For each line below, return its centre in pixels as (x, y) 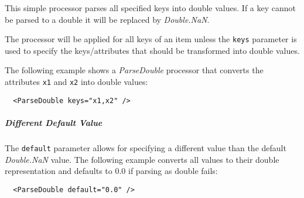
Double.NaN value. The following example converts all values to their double (142, 159)
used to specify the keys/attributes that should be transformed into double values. (152, 50)
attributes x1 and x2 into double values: (76, 82)
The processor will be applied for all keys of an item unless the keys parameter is (151, 39)
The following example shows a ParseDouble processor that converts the (134, 70)
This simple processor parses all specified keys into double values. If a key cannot (150, 8)
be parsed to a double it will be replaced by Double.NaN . (107, 19)
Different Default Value (54, 122)
